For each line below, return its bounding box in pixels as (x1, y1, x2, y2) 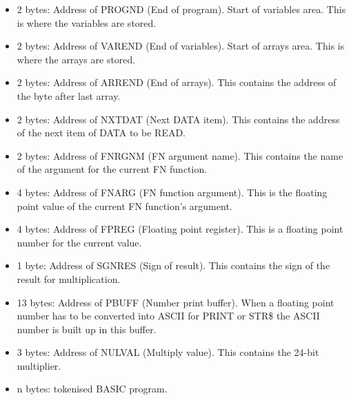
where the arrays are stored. (17, 52, 136, 66)
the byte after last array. (17, 88, 121, 103)
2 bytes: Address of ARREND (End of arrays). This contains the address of (17, 75, 337, 90)
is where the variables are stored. (17, 15, 157, 30)
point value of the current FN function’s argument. (17, 198, 232, 213)
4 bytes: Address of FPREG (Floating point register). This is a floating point (17, 222, 343, 236)
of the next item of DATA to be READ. (17, 125, 186, 140)
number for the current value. (17, 235, 142, 249)
